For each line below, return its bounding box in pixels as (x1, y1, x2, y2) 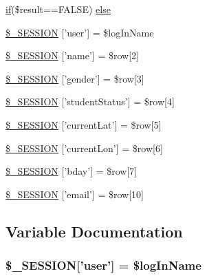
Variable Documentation (6, 220, 183, 242)
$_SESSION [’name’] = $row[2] (6, 48, 139, 63)
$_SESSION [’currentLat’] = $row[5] (6, 117, 162, 131)
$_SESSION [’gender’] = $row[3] (6, 71, 144, 85)
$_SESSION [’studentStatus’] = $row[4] (6, 94, 175, 109)
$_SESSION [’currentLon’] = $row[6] (6, 140, 163, 155)
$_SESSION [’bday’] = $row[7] (6, 164, 138, 178)
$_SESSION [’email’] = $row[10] (6, 186, 144, 201)
